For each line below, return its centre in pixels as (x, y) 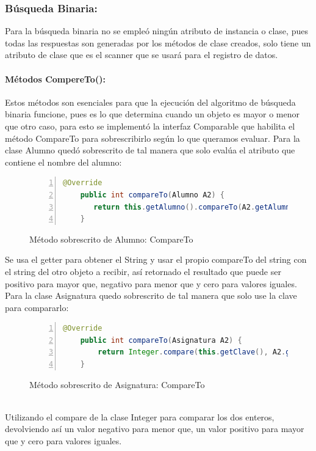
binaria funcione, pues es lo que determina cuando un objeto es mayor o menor (152, 114)
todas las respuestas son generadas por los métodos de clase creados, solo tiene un (158, 42)
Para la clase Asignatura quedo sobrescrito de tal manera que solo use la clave (151, 295)
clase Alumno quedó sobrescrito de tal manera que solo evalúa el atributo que (150, 150)
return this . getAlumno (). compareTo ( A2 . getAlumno (194, 207)
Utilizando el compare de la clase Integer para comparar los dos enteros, (140, 416)
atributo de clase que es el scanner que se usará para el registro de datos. (142, 55)
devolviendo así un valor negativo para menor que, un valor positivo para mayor (155, 429)
